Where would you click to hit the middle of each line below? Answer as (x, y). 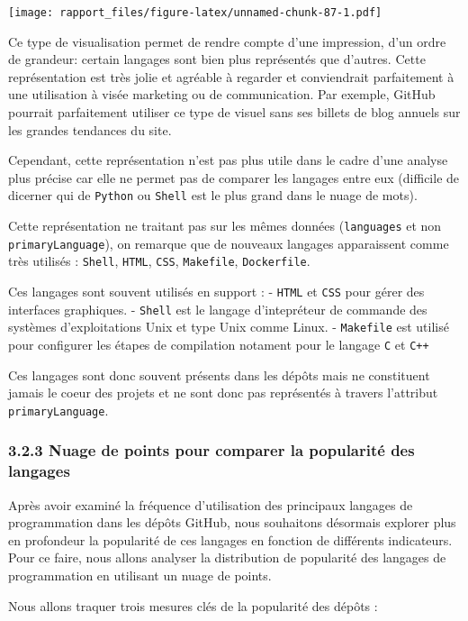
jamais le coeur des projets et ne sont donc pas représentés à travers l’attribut (223, 393)
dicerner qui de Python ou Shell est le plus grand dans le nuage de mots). (213, 195)
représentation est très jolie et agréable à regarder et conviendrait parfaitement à (231, 76)
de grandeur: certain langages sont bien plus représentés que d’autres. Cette (217, 59)
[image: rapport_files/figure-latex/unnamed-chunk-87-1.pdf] (195, 13)
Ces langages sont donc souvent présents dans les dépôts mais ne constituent (219, 374)
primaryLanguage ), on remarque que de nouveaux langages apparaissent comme (229, 243)
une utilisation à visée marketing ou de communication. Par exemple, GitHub (222, 94)
